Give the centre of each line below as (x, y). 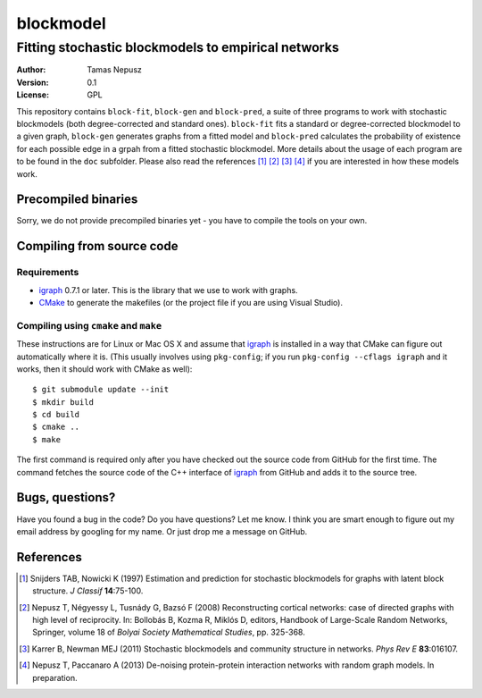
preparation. (55, 677)
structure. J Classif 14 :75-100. (88, 591)
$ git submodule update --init (101, 390)
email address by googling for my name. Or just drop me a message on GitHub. (162, 531)
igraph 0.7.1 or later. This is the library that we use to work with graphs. (168, 290)
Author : (31, 70)
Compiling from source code (97, 246)
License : (33, 95)
